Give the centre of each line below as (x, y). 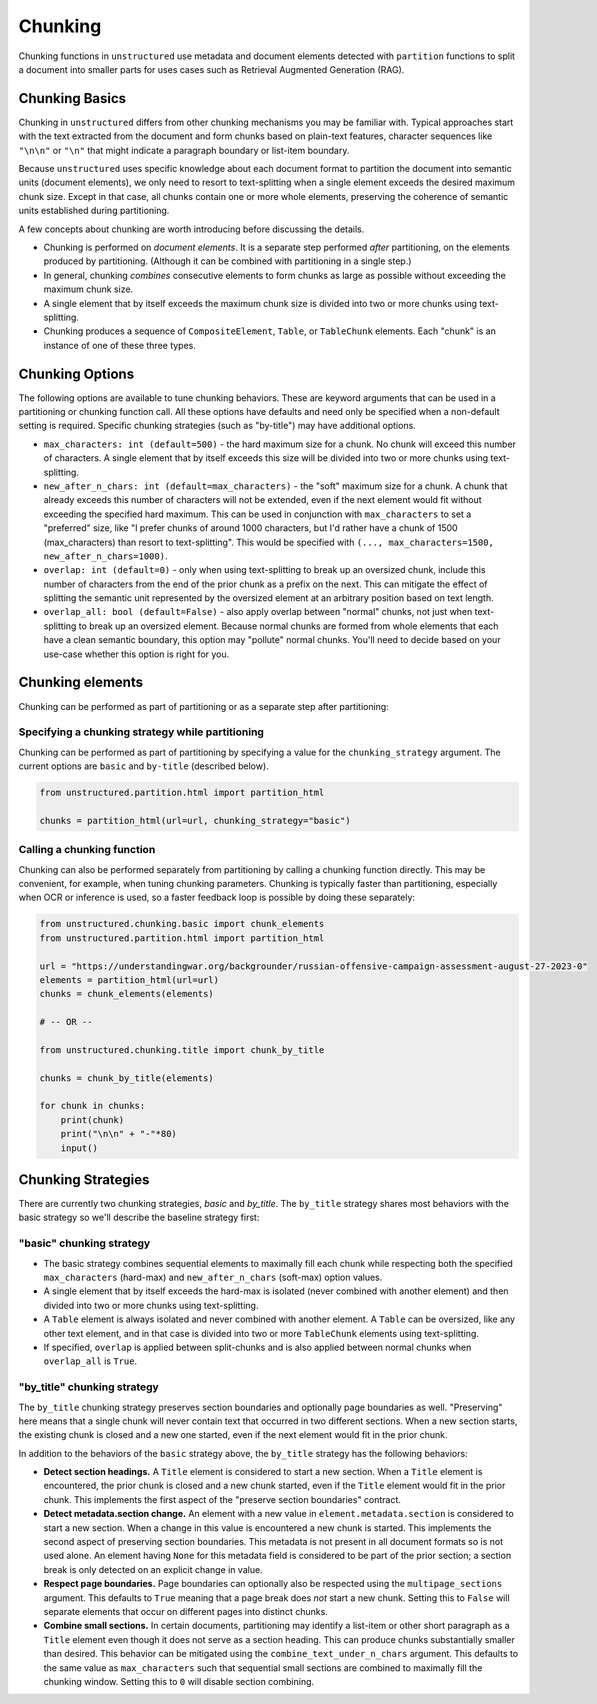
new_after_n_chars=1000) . (105, 556)
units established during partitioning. (94, 211)
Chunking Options (76, 373)
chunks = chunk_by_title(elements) (126, 1078)
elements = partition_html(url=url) (129, 979)
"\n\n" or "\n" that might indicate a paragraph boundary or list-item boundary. (184, 150)
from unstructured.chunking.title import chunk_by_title (182, 1049)
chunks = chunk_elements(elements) (126, 994)
